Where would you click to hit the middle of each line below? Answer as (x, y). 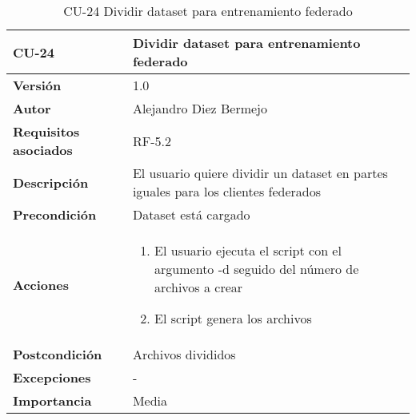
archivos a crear (199, 287)
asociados (43, 150)
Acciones (41, 284)
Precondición (55, 214)
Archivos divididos (184, 354)
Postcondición (58, 354)
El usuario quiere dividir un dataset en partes (260, 173)
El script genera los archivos (233, 318)
